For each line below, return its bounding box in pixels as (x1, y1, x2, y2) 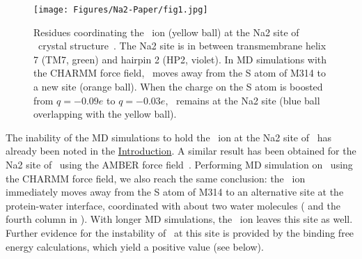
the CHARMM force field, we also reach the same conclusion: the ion (6, 171, 306, 185)
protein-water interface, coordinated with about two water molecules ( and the (6, 198, 340, 212)
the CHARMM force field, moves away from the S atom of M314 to (33, 65, 326, 80)
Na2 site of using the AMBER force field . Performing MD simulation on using (6, 157, 353, 171)
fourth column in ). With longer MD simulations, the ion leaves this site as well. (6, 212, 353, 226)
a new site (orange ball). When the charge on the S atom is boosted (33, 79, 323, 94)
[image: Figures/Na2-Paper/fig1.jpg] (33, 5, 208, 15)
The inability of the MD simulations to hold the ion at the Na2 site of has (6, 129, 331, 144)
